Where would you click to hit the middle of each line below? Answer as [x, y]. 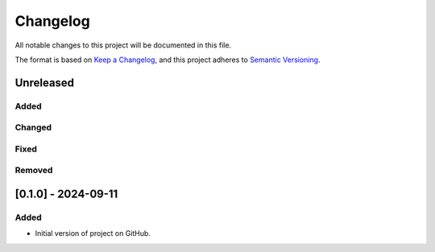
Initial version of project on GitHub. [93, 233]
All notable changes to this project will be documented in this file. [123, 45]
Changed [33, 127]
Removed [34, 171]
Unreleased [45, 83]
